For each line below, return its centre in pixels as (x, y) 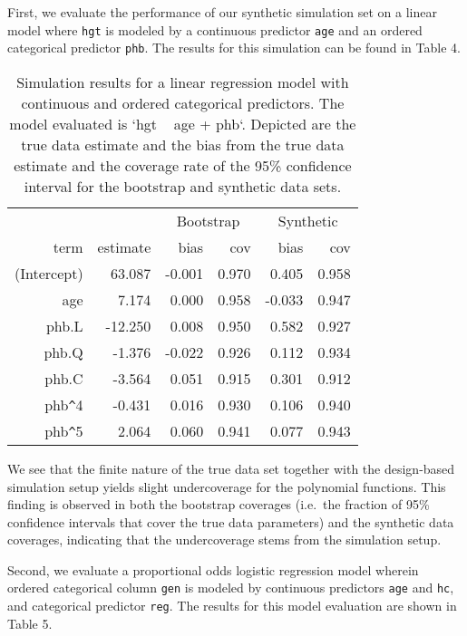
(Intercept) (49, 273)
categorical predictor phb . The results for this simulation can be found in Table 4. (234, 48)
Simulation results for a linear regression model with (183, 82)
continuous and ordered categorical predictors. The (183, 102)
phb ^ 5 (64, 430)
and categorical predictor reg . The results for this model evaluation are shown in (232, 606)
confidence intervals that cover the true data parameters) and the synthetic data (231, 521)
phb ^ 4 (64, 404)
